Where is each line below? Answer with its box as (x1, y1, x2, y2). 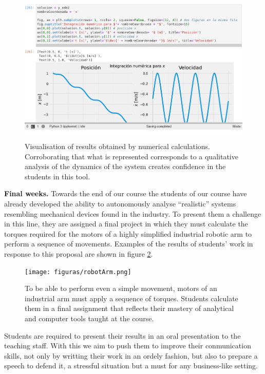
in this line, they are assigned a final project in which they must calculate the (4, 218, 248, 229)
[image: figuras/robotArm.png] (25, 268, 131, 276)
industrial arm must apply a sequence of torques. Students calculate (25, 293, 238, 303)
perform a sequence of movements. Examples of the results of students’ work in (4, 238, 253, 249)
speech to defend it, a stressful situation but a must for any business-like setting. (4, 360, 258, 371)
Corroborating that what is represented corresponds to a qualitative (25, 151, 238, 161)
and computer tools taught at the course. (25, 313, 154, 323)
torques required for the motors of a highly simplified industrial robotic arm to (4, 228, 252, 239)
